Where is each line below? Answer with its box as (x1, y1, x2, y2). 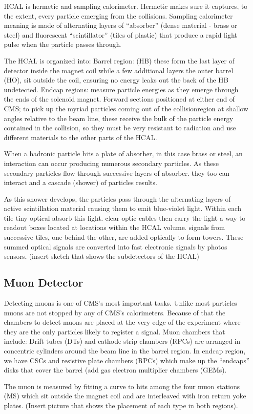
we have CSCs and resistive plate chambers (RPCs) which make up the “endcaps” (4, 355, 250, 365)
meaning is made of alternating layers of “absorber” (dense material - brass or (4, 20, 237, 30)
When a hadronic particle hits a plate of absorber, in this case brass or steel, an (4, 148, 243, 159)
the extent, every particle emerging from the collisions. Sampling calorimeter (4, 10, 233, 21)
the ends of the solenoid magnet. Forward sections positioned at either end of (4, 94, 235, 104)
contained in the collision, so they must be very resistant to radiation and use (4, 123, 236, 133)
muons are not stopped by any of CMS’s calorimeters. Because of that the (4, 307, 226, 317)
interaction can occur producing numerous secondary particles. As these (4, 158, 219, 168)
